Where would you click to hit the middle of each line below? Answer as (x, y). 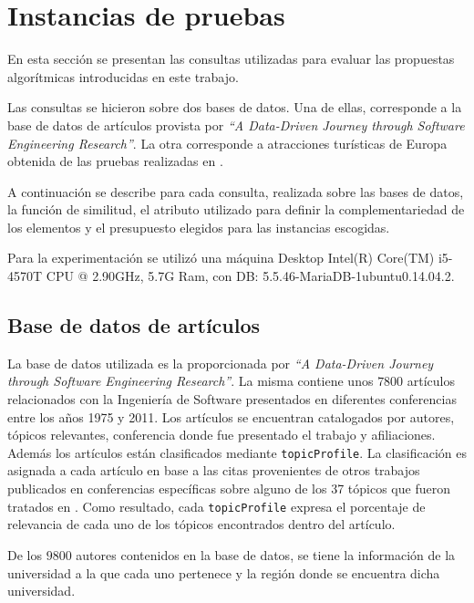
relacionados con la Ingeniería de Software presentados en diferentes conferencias (232, 399)
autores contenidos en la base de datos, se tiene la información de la (266, 554)
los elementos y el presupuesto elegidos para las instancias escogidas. (199, 227)
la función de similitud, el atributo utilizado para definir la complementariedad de (236, 209)
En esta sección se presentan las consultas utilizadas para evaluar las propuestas (231, 59)
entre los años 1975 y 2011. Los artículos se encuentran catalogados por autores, (231, 416)
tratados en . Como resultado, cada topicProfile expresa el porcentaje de (216, 506)
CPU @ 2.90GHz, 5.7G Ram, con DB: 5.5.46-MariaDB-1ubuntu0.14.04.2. (250, 276)
